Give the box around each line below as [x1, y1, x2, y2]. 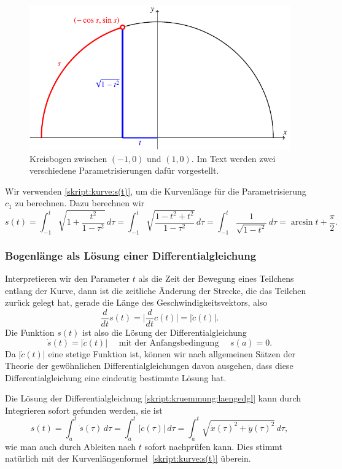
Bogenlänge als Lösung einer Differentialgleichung [5, 247, 257, 263]
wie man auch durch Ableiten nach [5, 440, 136, 452]
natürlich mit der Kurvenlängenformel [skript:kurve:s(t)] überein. [5, 452, 251, 465]
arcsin [290, 218, 313, 227]
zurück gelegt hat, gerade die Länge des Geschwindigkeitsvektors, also [5, 296, 268, 309]
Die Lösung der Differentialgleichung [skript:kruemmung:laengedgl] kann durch [5, 392, 301, 405]
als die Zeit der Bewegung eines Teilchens [138, 272, 294, 285]
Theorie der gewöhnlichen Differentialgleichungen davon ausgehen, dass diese [5, 359, 293, 372]
